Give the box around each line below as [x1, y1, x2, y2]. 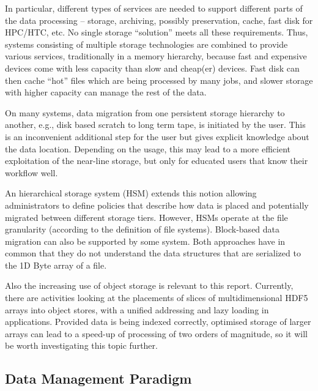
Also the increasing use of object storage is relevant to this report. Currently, [5, 279, 294, 292]
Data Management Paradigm [5, 369, 192, 388]
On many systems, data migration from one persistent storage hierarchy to [5, 106, 285, 119]
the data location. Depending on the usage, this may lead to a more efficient [5, 142, 291, 155]
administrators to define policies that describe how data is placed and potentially [5, 198, 309, 211]
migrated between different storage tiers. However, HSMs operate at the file [5, 210, 288, 223]
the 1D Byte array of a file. [5, 258, 107, 271]
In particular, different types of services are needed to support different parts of [5, 2, 303, 14]
